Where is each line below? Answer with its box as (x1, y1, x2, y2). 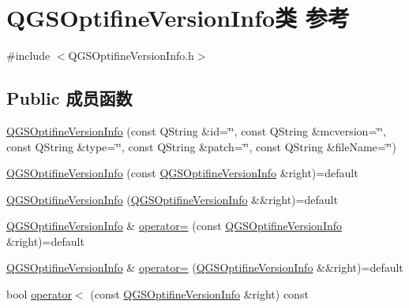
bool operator (6, 286, 72, 302)
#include (6, 47, 51, 64)
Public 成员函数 (6, 86, 133, 110)
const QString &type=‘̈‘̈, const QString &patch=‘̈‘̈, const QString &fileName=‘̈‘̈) (6, 138, 396, 154)
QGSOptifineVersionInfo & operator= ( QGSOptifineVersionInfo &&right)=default (6, 259, 403, 276)
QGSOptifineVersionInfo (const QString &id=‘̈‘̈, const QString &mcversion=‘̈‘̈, (6, 122, 386, 139)
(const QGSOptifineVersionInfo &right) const (90, 286, 309, 302)
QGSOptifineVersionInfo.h (68, 47, 194, 64)
